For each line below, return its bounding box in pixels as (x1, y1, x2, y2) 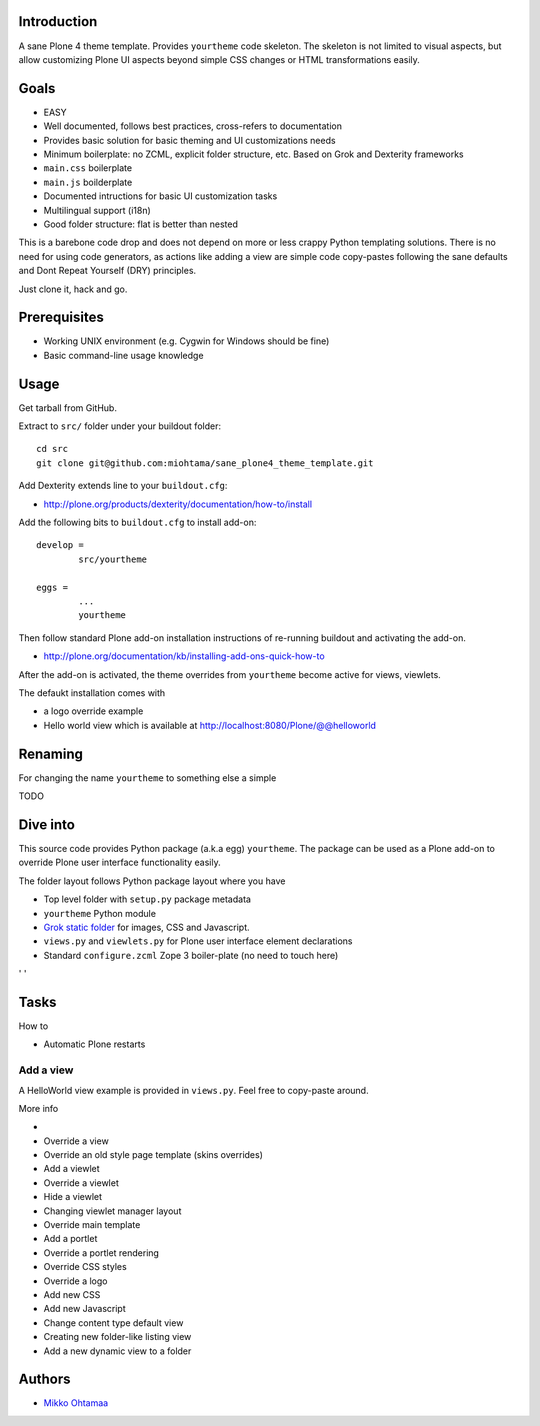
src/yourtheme (78, 553, 148, 565)
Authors (18, 1371, 71, 1388)
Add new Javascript (43, 1303, 126, 1315)
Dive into (18, 816, 75, 833)
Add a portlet (43, 1233, 98, 1245)
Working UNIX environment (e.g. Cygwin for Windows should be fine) (43, 335, 330, 347)
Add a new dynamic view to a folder (43, 1345, 192, 1357)
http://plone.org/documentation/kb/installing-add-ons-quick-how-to (43, 650, 325, 662)
